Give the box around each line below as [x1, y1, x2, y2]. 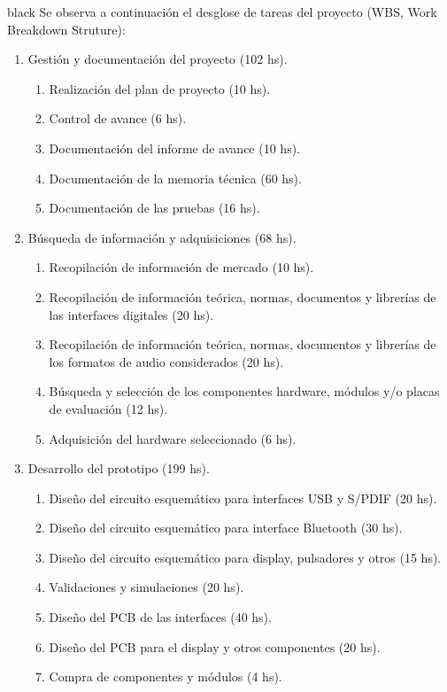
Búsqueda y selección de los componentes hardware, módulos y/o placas [49, 382, 440, 400]
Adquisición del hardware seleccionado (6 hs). [49, 429, 297, 447]
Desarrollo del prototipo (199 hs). [27, 459, 210, 478]
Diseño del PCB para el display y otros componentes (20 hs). [49, 637, 381, 656]
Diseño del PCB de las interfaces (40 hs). [49, 608, 272, 626]
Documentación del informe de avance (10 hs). [49, 138, 300, 157]
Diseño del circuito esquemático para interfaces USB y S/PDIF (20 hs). [49, 488, 437, 507]
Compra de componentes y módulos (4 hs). [49, 667, 282, 686]
